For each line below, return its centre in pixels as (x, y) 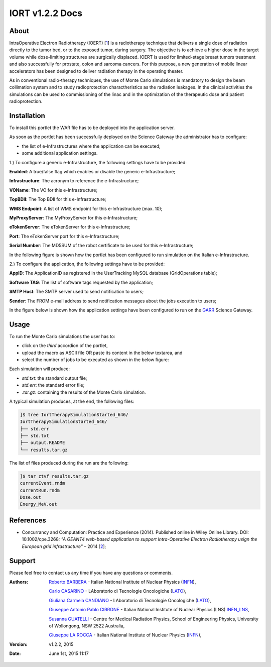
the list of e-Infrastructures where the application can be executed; (91, 146)
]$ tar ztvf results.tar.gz (54, 476)
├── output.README (42, 443)
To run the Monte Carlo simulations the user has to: (62, 336)
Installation (27, 116)
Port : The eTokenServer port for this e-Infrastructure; (64, 236)
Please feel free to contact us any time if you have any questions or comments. (91, 573)
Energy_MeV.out (38, 504)
